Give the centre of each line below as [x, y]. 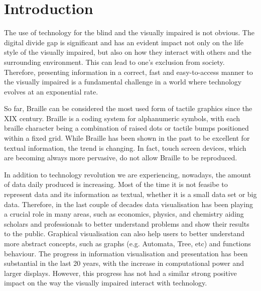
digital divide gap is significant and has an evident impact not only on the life [124, 42]
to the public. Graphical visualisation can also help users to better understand [124, 233]
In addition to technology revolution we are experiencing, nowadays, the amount [128, 174]
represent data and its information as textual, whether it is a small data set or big [130, 194]
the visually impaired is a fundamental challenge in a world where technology [123, 82]
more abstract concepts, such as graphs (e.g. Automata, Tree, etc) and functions [127, 243]
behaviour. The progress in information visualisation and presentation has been [126, 253]
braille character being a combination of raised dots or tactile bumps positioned [126, 128]
